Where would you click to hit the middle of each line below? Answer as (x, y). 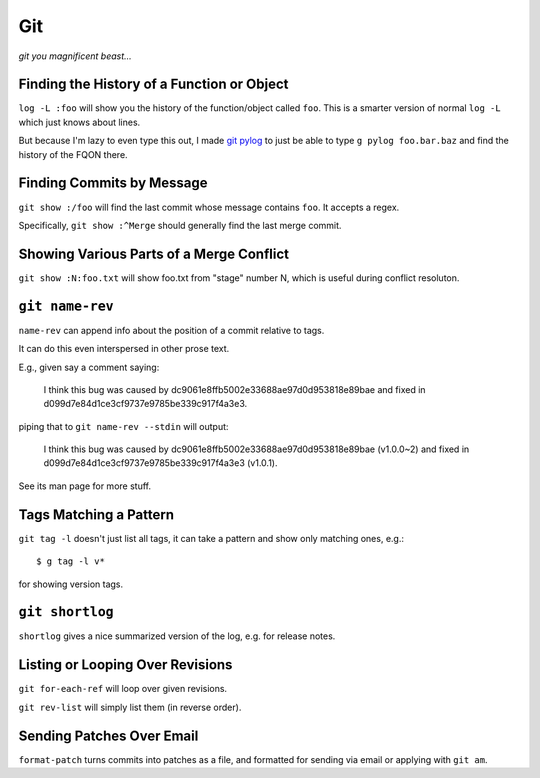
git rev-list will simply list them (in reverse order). (130, 707)
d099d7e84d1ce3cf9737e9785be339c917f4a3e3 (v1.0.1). (160, 463)
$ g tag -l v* (70, 561)
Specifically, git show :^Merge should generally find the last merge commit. (180, 225)
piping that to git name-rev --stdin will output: (123, 426)
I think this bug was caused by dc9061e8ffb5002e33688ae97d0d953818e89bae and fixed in (234, 389)
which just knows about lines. (79, 122)
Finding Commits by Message (113, 183)
